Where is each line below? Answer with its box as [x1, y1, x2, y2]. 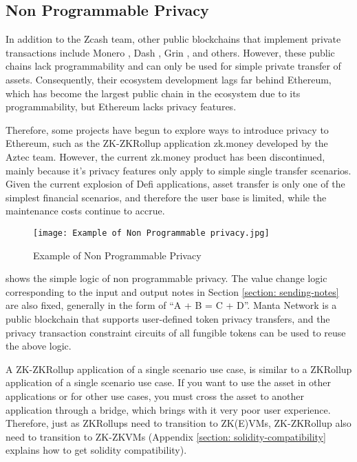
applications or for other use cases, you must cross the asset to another [6, 388, 305, 403]
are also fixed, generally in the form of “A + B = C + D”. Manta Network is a [6, 298, 337, 312]
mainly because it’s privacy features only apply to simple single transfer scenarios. [6, 163, 351, 177]
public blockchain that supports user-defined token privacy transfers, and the [6, 311, 330, 325]
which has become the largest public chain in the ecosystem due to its [6, 86, 301, 100]
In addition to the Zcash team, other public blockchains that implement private [6, 32, 341, 46]
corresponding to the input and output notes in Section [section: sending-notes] [6, 284, 339, 299]
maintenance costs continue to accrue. [6, 203, 165, 218]
